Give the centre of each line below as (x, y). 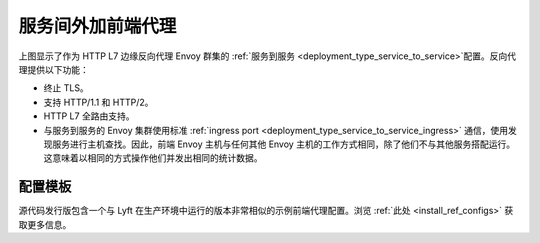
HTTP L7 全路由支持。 (89, 116)
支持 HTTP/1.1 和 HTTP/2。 (98, 102)
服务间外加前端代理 (97, 26)
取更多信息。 (45, 224)
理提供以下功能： (53, 69)
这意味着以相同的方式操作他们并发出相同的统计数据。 (153, 158)
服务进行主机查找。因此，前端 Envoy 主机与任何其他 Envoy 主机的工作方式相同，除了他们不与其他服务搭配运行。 (283, 144)
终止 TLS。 (66, 88)
